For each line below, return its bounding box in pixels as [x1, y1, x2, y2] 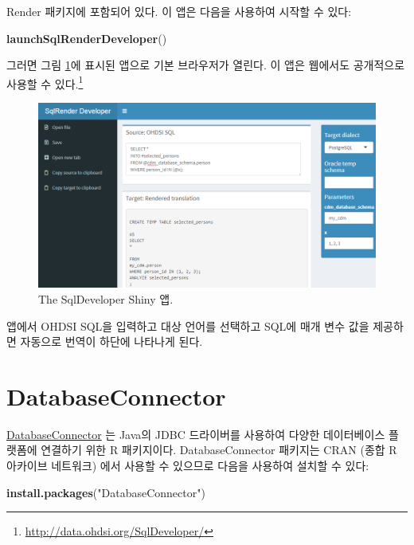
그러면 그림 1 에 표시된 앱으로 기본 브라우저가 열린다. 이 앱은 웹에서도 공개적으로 [6, 57, 405, 73]
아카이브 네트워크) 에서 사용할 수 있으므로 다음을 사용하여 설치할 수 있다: [6, 457, 369, 473]
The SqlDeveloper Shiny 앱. [38, 290, 174, 307]
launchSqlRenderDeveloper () [6, 29, 167, 46]
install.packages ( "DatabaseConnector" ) [6, 484, 205, 500]
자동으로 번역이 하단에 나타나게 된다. [20, 333, 203, 350]
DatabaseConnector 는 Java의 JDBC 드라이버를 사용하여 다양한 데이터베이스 [6, 425, 385, 442]
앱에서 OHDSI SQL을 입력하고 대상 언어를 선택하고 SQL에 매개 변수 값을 [6, 317, 369, 334]
